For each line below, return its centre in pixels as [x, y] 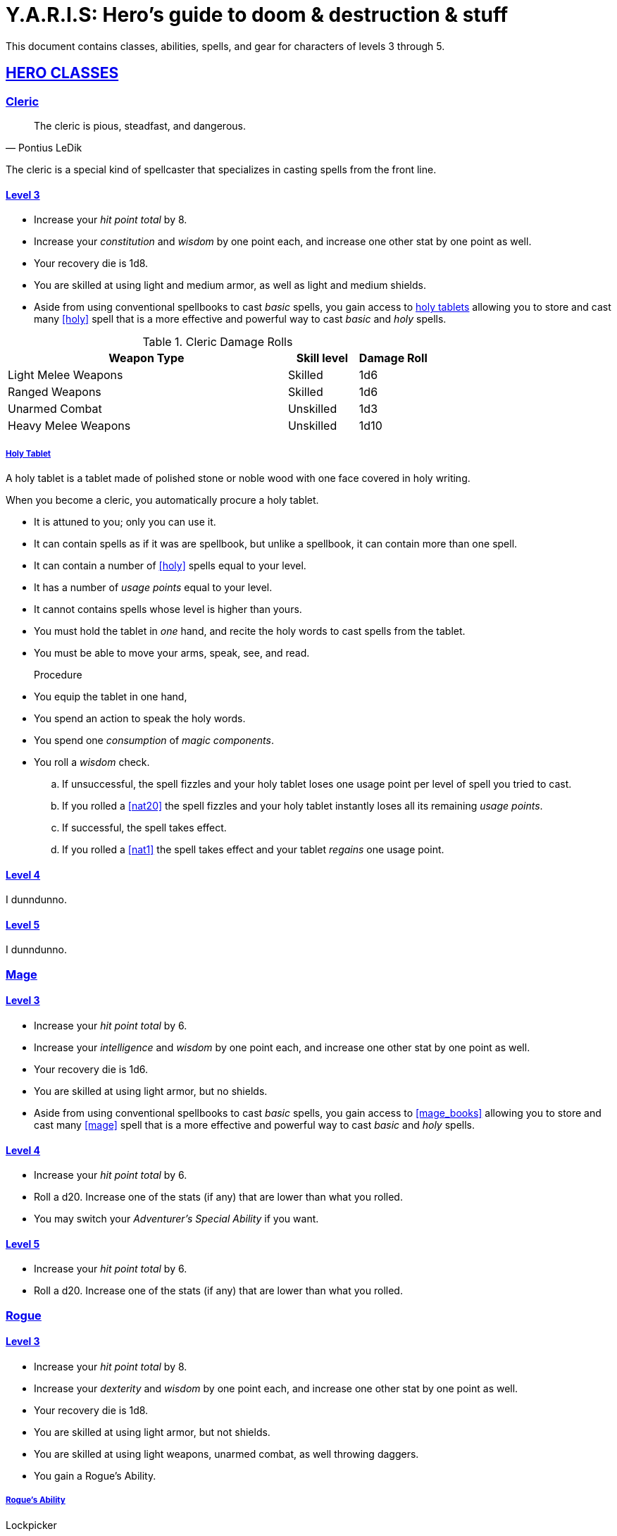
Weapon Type [147, 358]
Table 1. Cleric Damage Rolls [218, 342]
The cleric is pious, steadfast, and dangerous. [140, 125]
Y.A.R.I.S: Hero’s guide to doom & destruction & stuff [257, 15]
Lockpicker [31, 1525]
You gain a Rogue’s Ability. [95, 1476]
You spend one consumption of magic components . [154, 740]
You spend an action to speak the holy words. [140, 718]
